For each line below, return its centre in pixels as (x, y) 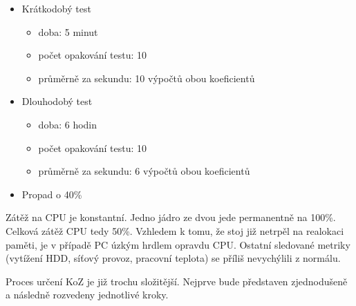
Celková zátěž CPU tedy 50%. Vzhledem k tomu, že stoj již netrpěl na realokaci (175, 230)
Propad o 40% (52, 194)
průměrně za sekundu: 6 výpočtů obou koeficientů (144, 171)
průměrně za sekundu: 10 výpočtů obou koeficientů (147, 78)
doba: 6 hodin (68, 124)
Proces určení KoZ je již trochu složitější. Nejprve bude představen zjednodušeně (177, 281)
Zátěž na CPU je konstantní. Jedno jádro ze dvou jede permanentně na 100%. (171, 217)
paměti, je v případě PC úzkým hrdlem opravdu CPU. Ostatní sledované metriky (178, 244)
